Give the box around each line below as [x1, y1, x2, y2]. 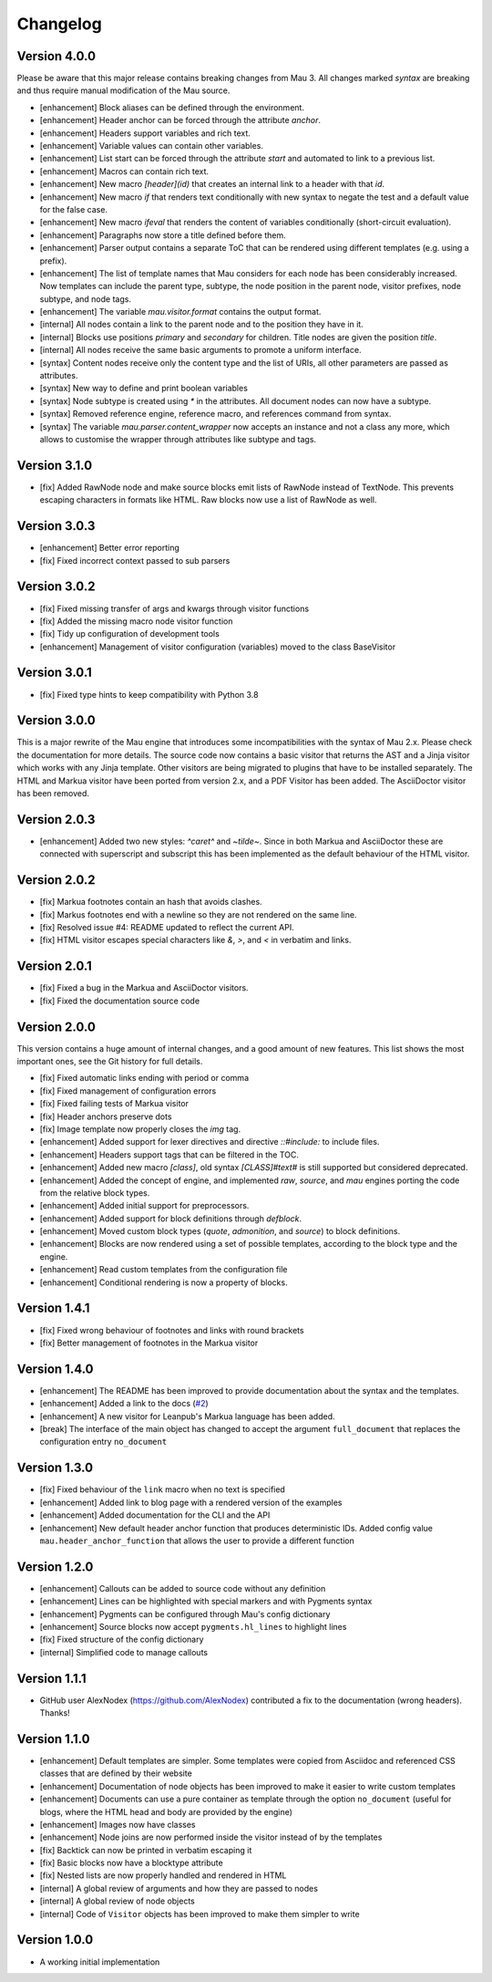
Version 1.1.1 [16, 1670, 87, 1686]
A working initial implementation [39, 1956, 160, 1967]
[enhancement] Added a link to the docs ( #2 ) [39, 1398, 209, 1409]
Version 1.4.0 [16, 1361, 94, 1376]
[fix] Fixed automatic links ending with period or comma [39, 1073, 250, 1084]
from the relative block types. [39, 1187, 150, 1199]
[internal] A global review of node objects [39, 1895, 195, 1906]
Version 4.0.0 [16, 48, 96, 64]
